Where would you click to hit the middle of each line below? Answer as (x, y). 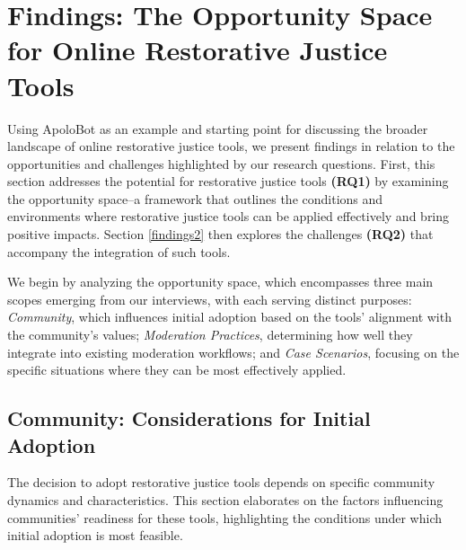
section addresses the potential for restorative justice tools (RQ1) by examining (228, 181)
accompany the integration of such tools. (119, 251)
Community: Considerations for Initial (189, 418)
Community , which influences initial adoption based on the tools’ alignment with (229, 317)
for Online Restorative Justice (198, 50)
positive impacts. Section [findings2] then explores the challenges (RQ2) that (220, 234)
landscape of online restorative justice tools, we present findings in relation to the (231, 146)
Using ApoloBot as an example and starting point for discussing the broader (218, 128)
